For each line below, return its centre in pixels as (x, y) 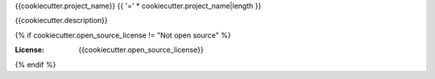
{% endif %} (35, 65)
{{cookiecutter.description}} (61, 21)
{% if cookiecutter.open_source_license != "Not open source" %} (123, 35)
